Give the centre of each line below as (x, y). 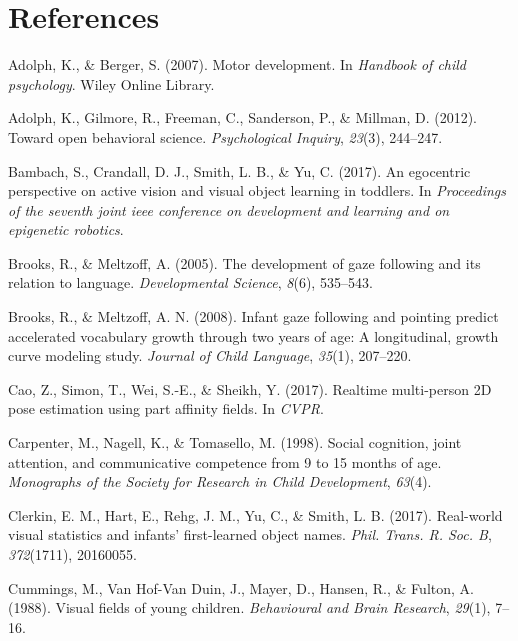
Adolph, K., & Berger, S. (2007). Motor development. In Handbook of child (237, 64)
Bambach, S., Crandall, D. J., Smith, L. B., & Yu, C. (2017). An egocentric (239, 170)
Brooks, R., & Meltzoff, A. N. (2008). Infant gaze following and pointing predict (253, 316)
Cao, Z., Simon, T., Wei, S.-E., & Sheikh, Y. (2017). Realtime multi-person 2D (250, 388)
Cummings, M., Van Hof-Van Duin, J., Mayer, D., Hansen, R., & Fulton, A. (241, 587)
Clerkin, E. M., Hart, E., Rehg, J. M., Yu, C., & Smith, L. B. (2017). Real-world (255, 514)
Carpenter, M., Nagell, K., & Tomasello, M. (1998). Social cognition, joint (235, 442)
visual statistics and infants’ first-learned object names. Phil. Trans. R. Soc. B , (250, 534)
